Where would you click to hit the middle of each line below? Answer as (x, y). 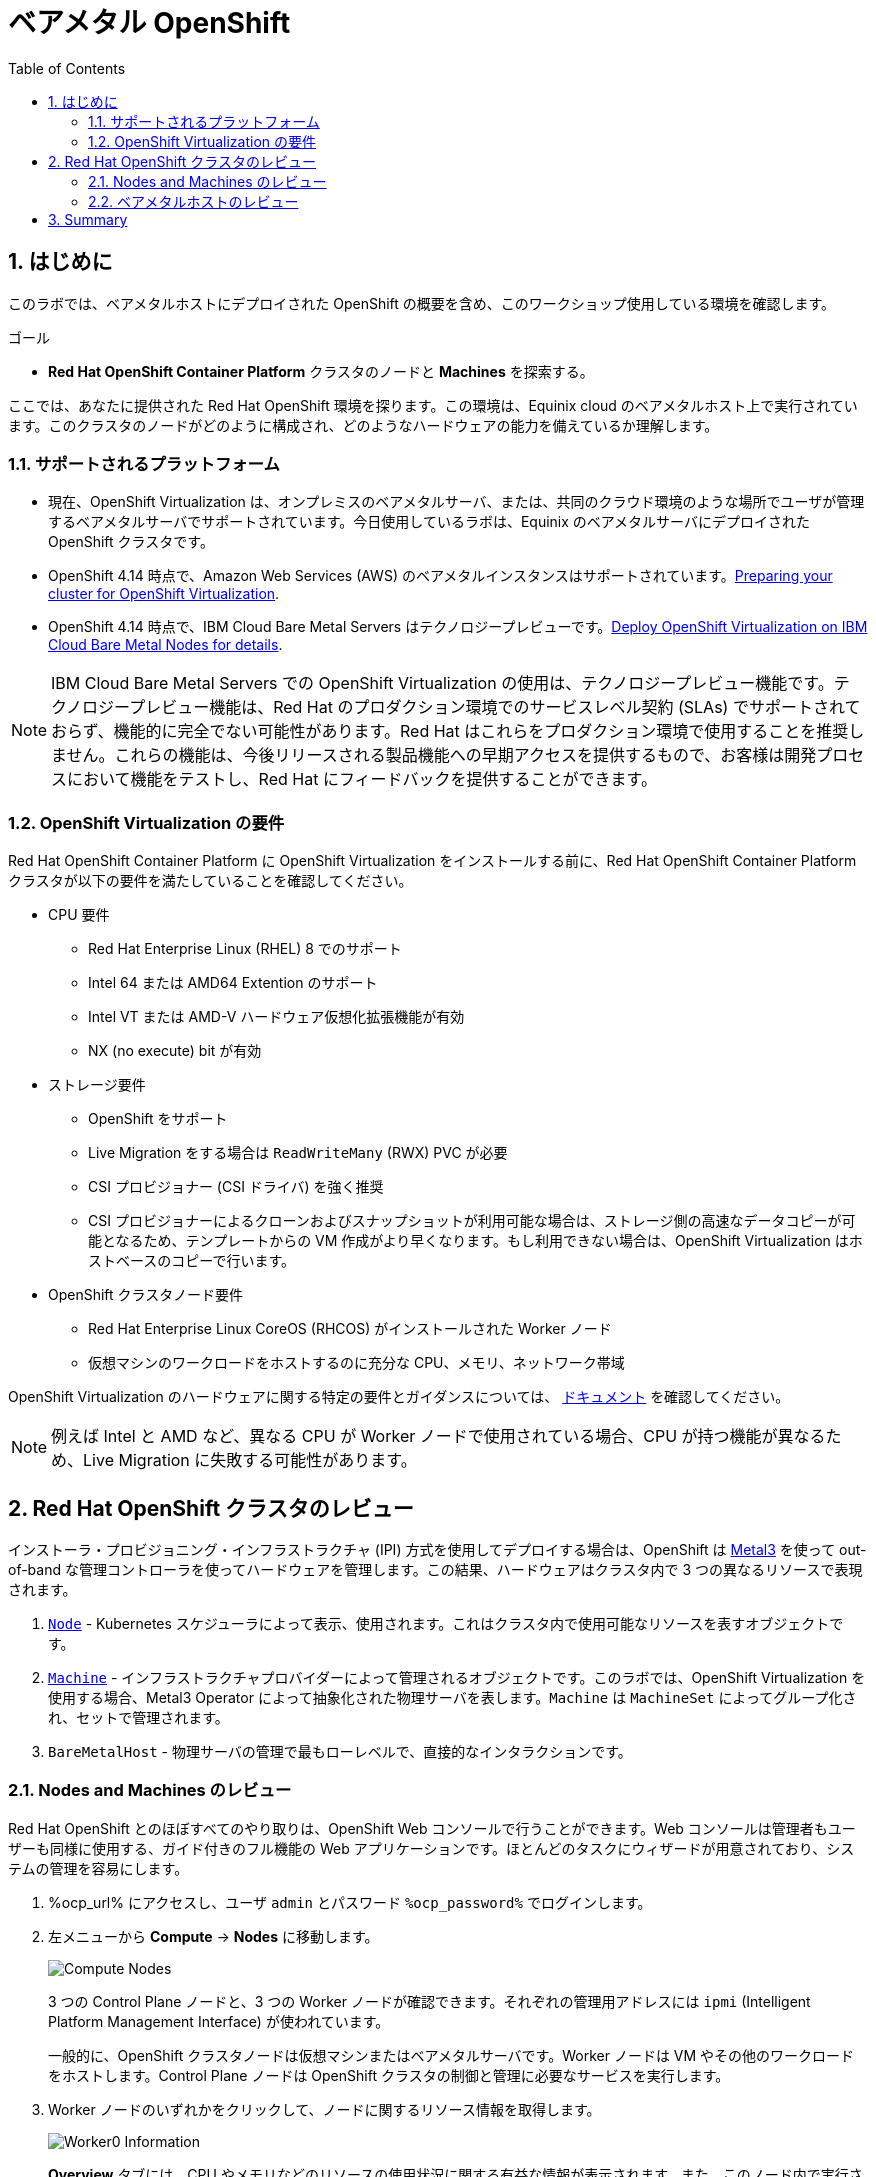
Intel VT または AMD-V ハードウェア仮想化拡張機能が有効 (276, 1017)
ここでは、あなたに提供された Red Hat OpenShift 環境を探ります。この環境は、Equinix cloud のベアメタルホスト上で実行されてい (433, 405)
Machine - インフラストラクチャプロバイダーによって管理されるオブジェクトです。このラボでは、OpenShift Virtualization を (457, 1677)
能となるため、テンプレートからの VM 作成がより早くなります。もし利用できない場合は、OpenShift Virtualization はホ (475, 1241)
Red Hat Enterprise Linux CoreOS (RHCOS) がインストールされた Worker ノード (350, 1329)
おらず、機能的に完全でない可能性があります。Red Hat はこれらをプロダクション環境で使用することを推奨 (450, 731)
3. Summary (88, 219)
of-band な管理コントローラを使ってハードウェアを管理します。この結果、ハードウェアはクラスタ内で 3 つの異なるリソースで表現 (435, 1569)
